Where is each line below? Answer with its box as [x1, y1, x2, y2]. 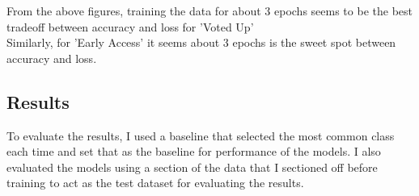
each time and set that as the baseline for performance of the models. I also [6, 143, 381, 160]
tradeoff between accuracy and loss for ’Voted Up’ [6, 18, 254, 35]
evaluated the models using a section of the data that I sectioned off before [6, 158, 378, 175]
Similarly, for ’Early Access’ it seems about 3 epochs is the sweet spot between [6, 34, 396, 51]
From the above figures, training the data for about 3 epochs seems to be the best [6, 2, 413, 19]
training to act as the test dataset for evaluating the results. [6, 174, 304, 191]
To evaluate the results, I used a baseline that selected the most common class [6, 127, 395, 144]
